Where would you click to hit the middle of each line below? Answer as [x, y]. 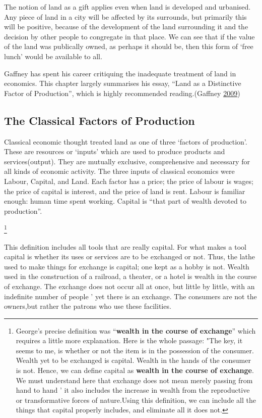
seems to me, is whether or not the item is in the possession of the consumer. [135, 350]
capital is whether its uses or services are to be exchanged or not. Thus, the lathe [130, 257]
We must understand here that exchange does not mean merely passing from [134, 380]
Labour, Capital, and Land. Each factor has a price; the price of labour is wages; [129, 181]
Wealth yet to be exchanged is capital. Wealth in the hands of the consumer [133, 360]
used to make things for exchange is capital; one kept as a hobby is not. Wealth [127, 266]
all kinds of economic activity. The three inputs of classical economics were [119, 171]
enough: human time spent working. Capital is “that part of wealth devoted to [125, 201]
